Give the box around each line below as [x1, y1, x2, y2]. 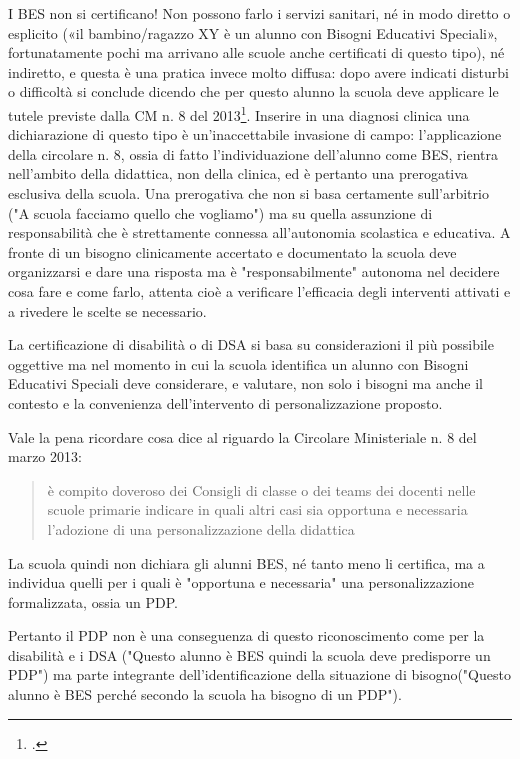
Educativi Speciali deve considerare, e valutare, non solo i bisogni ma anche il [8, 373, 483, 394]
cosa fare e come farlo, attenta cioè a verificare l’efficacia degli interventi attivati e [8, 280, 511, 301]
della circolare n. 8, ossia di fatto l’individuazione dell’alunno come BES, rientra [8, 143, 498, 164]
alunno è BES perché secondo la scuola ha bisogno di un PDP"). [8, 684, 402, 705]
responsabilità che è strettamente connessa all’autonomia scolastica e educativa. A [8, 222, 511, 243]
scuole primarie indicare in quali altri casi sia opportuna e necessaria [47, 499, 468, 520]
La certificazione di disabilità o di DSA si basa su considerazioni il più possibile [8, 334, 494, 355]
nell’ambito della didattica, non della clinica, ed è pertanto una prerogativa [8, 163, 468, 184]
